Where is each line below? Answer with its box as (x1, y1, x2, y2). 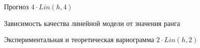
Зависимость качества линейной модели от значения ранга (4, 18, 180, 28)
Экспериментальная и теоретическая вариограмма (4, 34, 154, 45)
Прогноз (4, 1, 29, 11)
